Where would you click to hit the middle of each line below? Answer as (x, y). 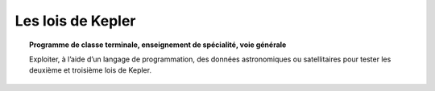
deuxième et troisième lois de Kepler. (91, 70)
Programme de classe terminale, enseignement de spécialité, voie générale (158, 45)
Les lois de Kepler (75, 21)
